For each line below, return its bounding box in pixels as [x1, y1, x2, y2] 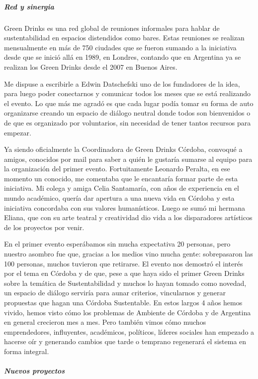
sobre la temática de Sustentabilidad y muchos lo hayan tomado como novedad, [4, 277, 247, 288]
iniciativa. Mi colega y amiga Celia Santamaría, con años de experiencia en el [4, 183, 240, 193]
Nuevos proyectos [4, 366, 65, 376]
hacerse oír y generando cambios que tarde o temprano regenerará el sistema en [4, 336, 247, 347]
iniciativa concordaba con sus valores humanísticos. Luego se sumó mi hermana [4, 202, 245, 213]
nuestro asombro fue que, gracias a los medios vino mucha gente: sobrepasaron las [4, 249, 253, 259]
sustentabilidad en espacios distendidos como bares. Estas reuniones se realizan [4, 32, 245, 43]
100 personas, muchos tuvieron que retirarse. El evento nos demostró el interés [4, 258, 243, 268]
